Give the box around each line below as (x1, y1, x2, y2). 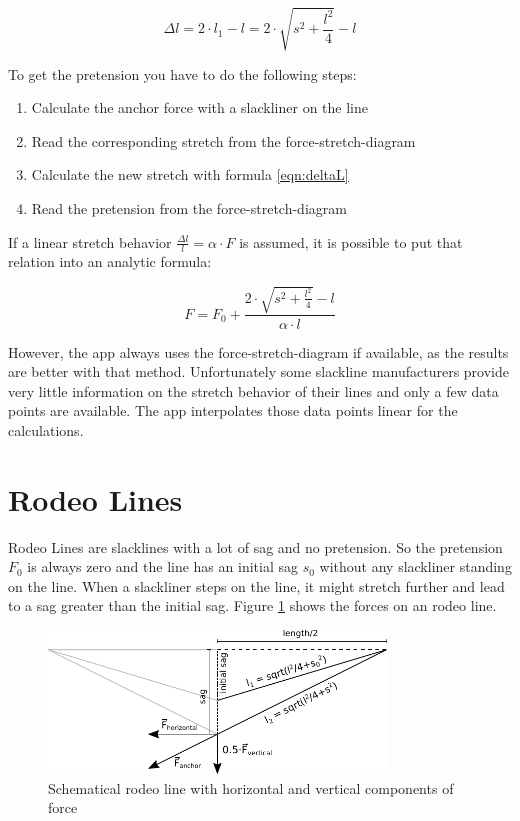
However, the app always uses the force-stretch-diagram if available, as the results (8, 341, 509, 362)
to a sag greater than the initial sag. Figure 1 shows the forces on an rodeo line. (8, 595, 497, 616)
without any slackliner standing (319, 556, 512, 577)
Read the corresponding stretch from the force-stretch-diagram (31, 130, 416, 151)
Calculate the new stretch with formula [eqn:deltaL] (31, 164, 349, 185)
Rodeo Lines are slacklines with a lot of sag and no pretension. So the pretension (8, 536, 503, 557)
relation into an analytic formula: (8, 251, 212, 272)
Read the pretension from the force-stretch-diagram (31, 197, 347, 218)
